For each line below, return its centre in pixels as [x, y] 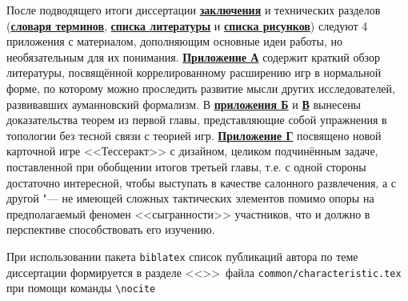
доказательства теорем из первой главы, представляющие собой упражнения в [197, 120]
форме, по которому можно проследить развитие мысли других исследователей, [201, 88]
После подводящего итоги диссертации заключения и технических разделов [194, 10]
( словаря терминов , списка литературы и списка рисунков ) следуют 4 [187, 25]
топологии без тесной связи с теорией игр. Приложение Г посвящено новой [194, 135]
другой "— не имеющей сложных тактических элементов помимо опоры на [190, 198]
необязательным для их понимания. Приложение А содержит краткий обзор [194, 56]
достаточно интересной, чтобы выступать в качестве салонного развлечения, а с [202, 182]
